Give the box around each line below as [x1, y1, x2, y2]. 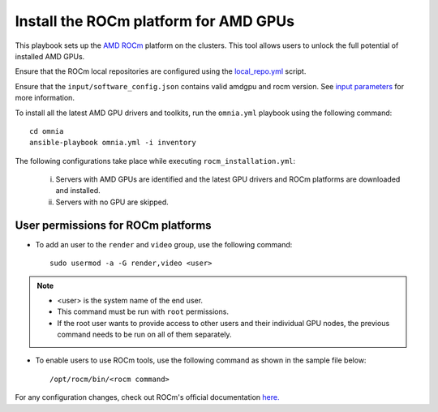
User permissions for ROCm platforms [15, 218, 212, 232]
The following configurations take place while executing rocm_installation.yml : [15, 156, 296, 165]
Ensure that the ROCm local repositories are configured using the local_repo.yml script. [15, 67, 307, 76]
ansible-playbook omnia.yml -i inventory [29, 138, 196, 148]
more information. [15, 93, 75, 103]
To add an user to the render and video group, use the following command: [35, 239, 293, 249]
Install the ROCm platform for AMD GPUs [15, 12, 295, 30]
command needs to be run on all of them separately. [57, 329, 232, 340]
